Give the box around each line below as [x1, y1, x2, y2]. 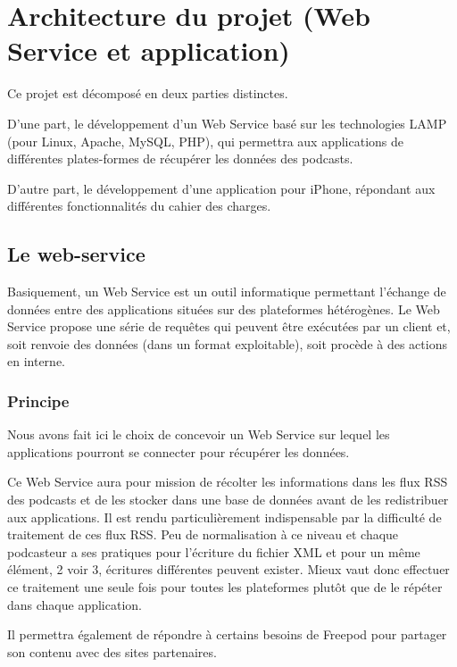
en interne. [7, 352, 65, 371]
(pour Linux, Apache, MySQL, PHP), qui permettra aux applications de [7, 131, 403, 150]
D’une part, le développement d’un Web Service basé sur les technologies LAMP [7, 113, 447, 132]
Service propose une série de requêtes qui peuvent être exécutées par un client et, [7, 317, 451, 336]
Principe [7, 389, 70, 412]
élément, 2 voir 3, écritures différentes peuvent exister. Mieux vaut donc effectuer [7, 560, 450, 579]
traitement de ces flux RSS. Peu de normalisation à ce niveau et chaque [7, 525, 399, 544]
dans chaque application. [7, 595, 142, 613]
